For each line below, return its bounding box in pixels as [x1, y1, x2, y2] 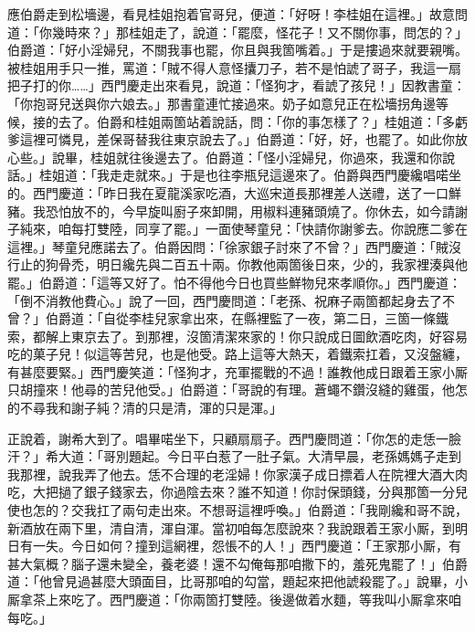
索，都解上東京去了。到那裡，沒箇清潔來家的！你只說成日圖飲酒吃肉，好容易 [7, 326, 468, 345]
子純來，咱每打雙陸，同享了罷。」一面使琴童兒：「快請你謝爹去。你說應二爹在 [7, 219, 468, 238]
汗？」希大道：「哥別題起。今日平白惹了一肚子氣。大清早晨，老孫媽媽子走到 [7, 447, 461, 466]
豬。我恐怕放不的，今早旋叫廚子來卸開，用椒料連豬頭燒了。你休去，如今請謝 [7, 201, 468, 220]
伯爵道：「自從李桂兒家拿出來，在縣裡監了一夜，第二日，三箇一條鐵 [45, 309, 449, 328]
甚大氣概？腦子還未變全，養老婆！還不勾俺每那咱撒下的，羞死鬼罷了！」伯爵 [7, 553, 468, 573]
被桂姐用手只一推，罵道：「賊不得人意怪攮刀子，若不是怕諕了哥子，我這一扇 [7, 58, 461, 77]
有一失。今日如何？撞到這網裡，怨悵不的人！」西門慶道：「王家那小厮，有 [19, 536, 461, 555]
